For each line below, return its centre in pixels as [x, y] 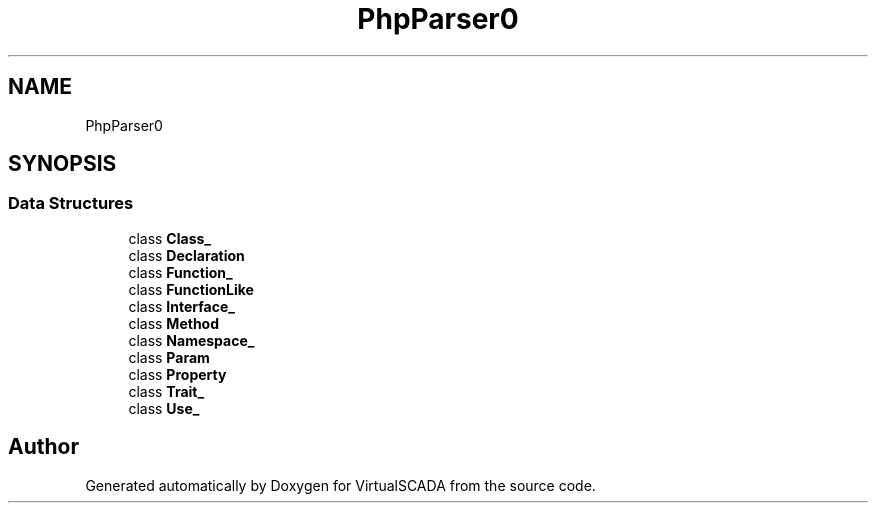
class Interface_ [181, 306]
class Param [169, 357]
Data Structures [71, 203]
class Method [174, 323]
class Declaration [186, 255]
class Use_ [164, 408]
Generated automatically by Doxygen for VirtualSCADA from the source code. [340, 485]
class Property [177, 374]
